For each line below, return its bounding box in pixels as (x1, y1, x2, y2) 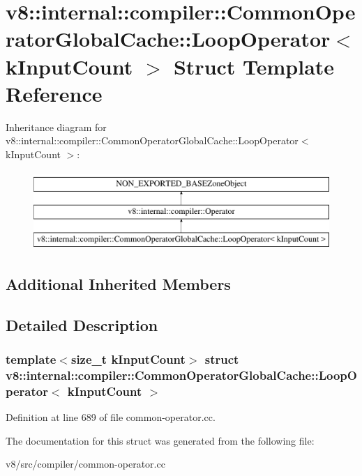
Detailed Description (6, 314, 158, 335)
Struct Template (173, 52, 335, 80)
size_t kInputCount (70, 350, 186, 367)
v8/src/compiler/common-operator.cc (6, 456, 165, 471)
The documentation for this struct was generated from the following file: (6, 433, 315, 447)
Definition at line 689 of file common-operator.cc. (6, 410, 216, 424)
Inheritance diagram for (6, 119, 107, 134)
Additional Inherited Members (6, 272, 231, 294)
